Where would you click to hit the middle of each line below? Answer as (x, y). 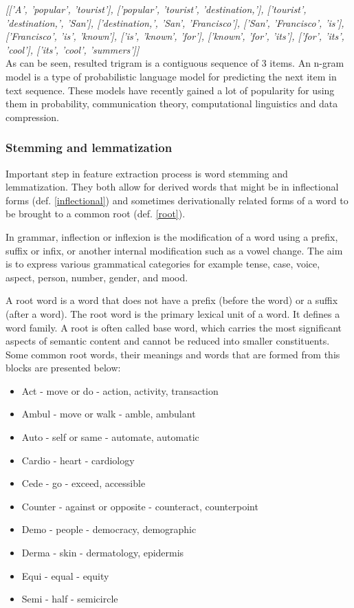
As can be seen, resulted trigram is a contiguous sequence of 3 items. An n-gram (175, 63)
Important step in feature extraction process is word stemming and (147, 173)
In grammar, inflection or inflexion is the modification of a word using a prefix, (172, 236)
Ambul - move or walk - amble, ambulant (109, 414)
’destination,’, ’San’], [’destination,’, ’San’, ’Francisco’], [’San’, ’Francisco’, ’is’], (175, 22)
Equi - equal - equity (65, 575)
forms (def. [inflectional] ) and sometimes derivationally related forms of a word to (177, 200)
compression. (32, 117)
